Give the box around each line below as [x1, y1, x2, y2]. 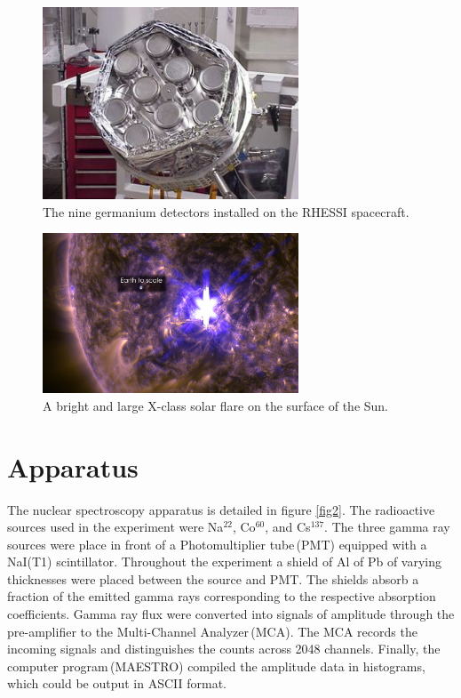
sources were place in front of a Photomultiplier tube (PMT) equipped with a [7, 534, 427, 553]
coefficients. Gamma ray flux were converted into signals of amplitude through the [7, 605, 455, 623]
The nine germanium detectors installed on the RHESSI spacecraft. [43, 202, 409, 221]
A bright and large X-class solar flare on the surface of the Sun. [43, 396, 389, 414]
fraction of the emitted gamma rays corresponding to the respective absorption [7, 587, 436, 606]
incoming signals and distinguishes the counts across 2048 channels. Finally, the [7, 639, 441, 658]
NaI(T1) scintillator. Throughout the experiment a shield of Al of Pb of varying [7, 552, 441, 571]
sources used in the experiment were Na [7, 517, 224, 536]
